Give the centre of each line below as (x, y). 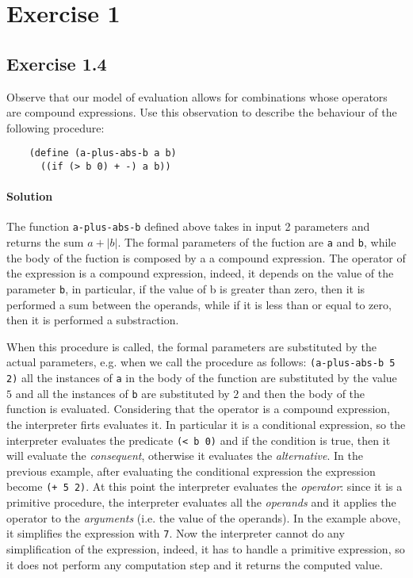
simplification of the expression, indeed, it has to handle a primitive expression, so (206, 548)
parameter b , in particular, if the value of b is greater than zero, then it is (186, 288)
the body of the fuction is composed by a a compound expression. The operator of (206, 257)
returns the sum (45, 242)
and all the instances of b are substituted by (122, 393)
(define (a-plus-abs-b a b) (103, 153)
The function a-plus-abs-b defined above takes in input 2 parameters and (188, 226)
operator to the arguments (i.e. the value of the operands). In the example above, (204, 517)
